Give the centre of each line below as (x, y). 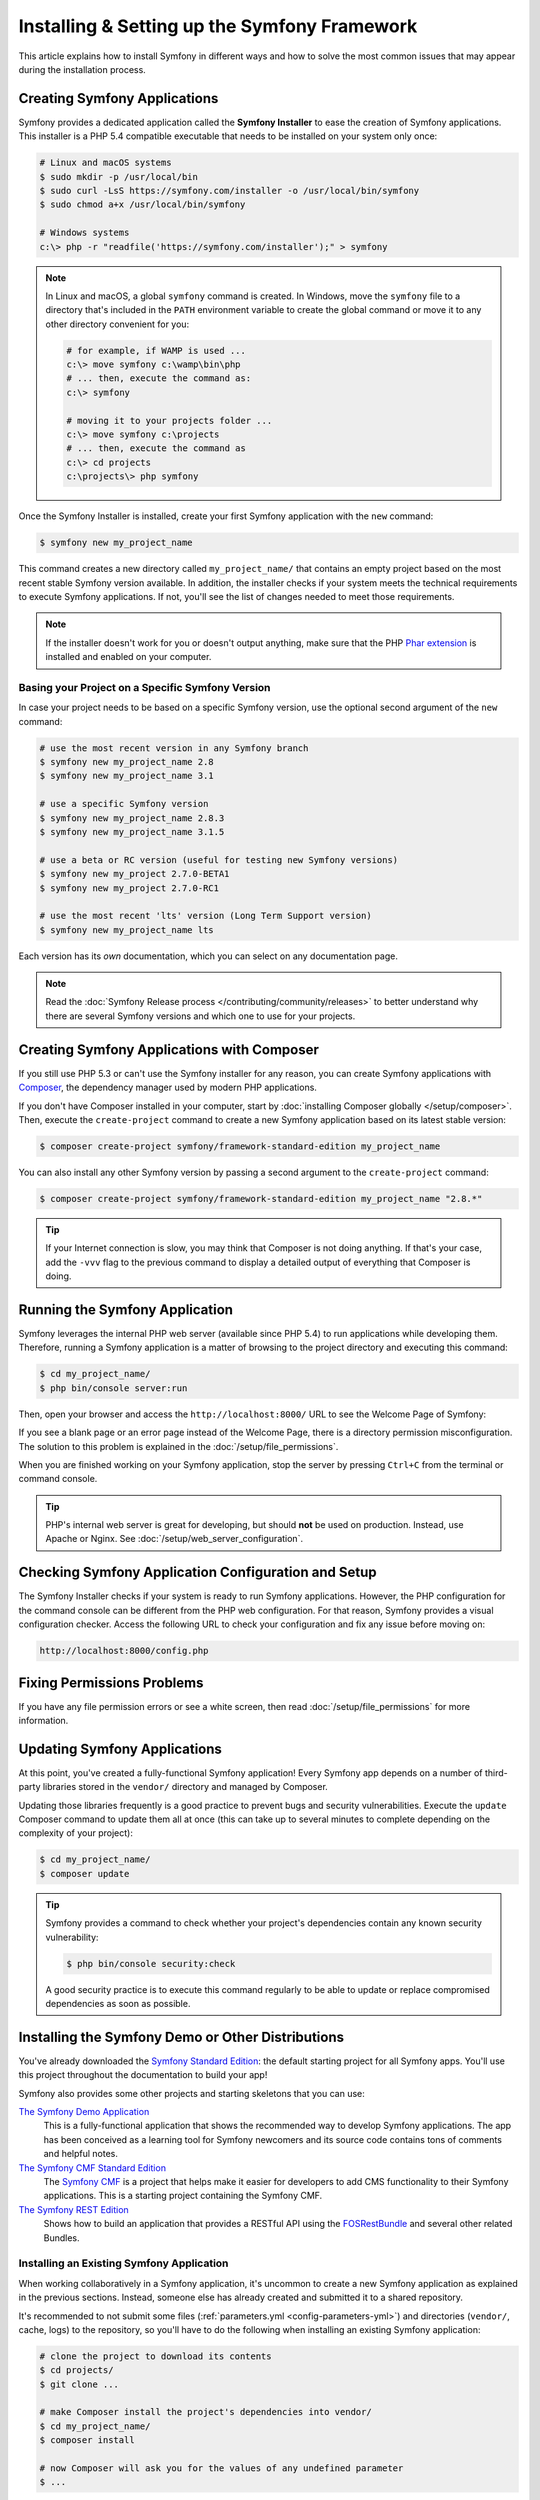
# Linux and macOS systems (105, 163)
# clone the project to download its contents (155, 2356)
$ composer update (84, 1873)
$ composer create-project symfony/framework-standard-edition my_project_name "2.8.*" (261, 1198)
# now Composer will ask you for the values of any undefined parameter (221, 2468)
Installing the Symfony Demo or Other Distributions (181, 2036)
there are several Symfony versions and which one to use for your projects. (200, 1016)
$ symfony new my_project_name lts (126, 929)
